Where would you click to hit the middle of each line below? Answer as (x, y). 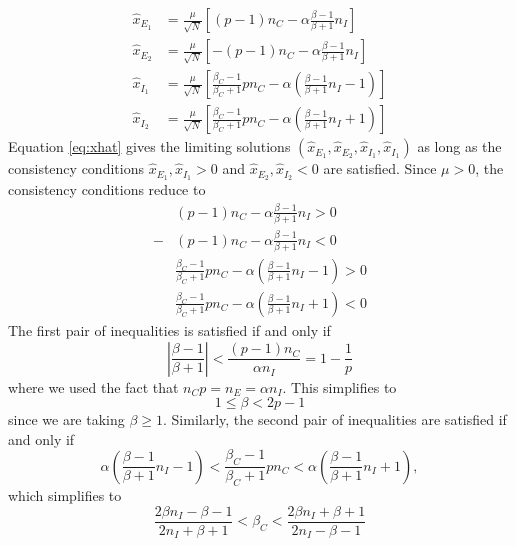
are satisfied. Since (380, 168)
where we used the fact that (93, 386)
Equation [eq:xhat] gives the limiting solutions (149, 146)
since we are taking (66, 419)
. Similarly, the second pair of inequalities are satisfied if (335, 419)
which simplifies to (65, 494)
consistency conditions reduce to (107, 188)
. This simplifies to (339, 386)
